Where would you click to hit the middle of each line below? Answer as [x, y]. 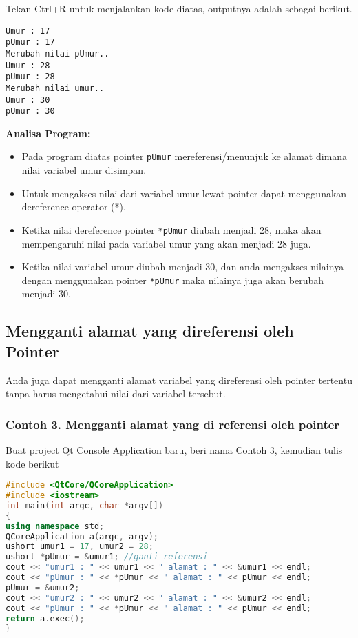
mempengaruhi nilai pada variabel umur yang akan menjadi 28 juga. [166, 243]
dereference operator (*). [74, 207]
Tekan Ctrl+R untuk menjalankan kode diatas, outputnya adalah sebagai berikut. [179, 8]
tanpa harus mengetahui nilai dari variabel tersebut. [116, 393]
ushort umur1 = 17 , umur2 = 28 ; [80, 547]
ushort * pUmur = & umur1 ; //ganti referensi [107, 557]
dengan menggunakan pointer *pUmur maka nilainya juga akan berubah [173, 280]
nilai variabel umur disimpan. [84, 170]
